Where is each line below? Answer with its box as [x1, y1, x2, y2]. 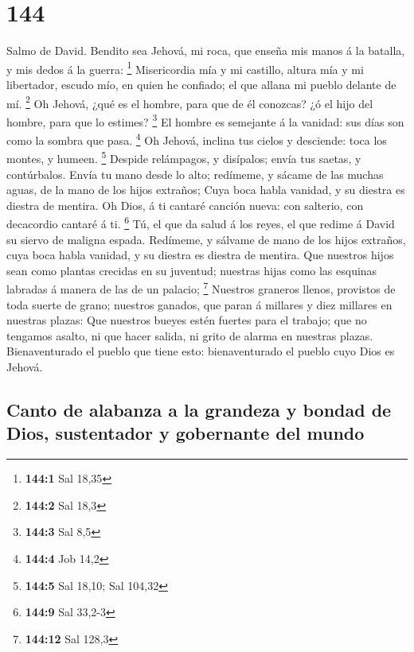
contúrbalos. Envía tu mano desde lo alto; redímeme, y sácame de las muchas [6, 165, 384, 182]
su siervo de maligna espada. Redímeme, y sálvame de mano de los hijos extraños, [6, 231, 406, 247]
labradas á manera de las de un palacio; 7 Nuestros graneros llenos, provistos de [6, 278, 396, 297]
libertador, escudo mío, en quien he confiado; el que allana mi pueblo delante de [6, 76, 396, 92]
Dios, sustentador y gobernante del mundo [6, 421, 365, 445]
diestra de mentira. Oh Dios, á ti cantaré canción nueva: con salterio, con [6, 196, 364, 213]
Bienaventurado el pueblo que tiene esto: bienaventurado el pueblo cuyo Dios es [6, 343, 395, 359]
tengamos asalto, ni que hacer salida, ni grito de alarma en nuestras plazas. [6, 327, 373, 343]
